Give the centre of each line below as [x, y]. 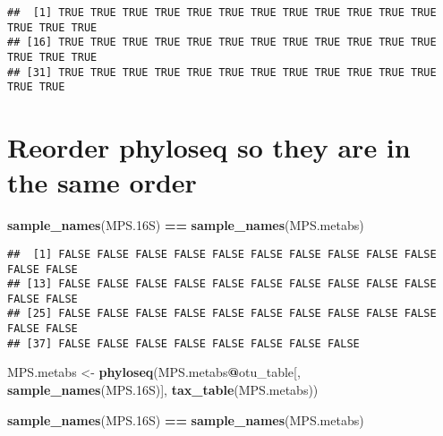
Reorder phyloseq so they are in [209, 147]
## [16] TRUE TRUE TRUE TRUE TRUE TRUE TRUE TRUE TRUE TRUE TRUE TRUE [222, 43]
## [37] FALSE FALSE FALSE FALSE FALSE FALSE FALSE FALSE [183, 343]
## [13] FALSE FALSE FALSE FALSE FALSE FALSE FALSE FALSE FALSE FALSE [222, 284]
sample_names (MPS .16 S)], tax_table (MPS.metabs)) [163, 390]
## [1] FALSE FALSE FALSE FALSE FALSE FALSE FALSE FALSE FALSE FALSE [222, 254]
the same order [102, 182]
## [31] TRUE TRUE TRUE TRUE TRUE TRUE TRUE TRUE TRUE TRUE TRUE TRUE [222, 72]
